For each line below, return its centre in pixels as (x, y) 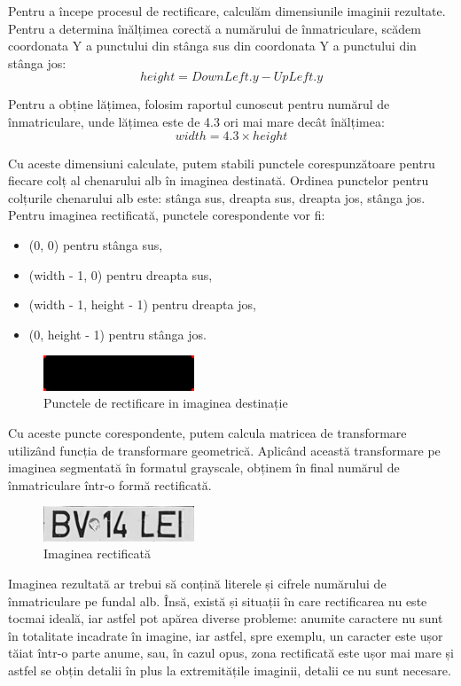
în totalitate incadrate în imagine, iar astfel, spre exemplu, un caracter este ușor (226, 635)
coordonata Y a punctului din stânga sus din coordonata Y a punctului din (212, 46)
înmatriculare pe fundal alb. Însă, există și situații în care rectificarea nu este (218, 600)
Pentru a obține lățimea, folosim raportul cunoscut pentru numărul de (199, 104)
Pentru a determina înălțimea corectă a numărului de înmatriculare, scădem (215, 28)
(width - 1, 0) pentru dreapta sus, (121, 274)
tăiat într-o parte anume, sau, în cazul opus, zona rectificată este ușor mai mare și (231, 653)
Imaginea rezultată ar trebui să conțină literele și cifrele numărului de (197, 583)
